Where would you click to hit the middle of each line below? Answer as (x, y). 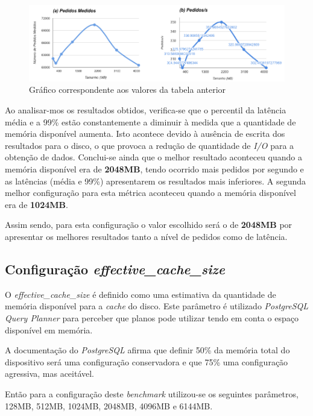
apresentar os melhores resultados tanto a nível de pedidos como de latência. (146, 236)
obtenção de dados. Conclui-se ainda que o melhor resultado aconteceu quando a (154, 157)
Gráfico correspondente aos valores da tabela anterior (128, 90)
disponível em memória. (49, 329)
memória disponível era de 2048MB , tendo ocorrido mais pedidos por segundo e (154, 169)
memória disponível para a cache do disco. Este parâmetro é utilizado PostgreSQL (157, 306)
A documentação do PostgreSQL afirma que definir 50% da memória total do (147, 350)
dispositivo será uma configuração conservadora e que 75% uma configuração (147, 361)
